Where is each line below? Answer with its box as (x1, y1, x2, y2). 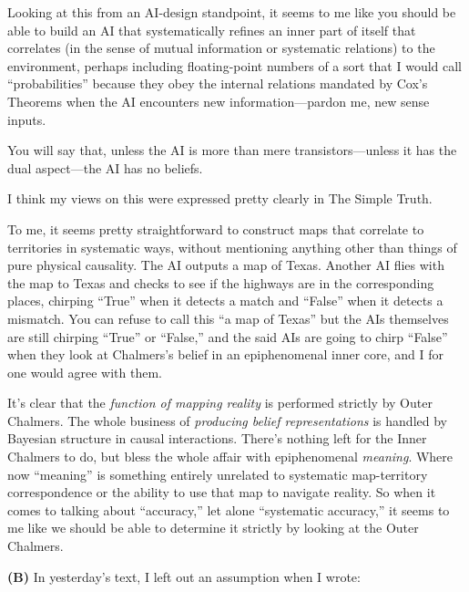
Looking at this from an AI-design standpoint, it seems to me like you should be (7, 3, 456, 21)
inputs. (7, 109, 46, 129)
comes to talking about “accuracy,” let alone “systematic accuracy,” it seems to (7, 500, 450, 519)
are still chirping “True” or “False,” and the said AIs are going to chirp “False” (7, 327, 448, 346)
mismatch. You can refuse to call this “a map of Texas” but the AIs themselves (7, 308, 449, 327)
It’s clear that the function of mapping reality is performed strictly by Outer (7, 393, 433, 412)
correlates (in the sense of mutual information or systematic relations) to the (7, 38, 435, 57)
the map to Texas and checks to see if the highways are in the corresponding (7, 273, 434, 292)
